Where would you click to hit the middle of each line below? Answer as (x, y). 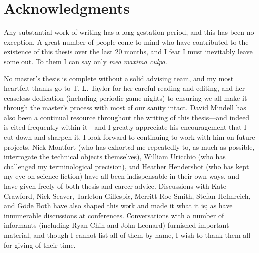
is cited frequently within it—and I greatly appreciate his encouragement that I (125, 127)
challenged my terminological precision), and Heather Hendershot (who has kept (127, 166)
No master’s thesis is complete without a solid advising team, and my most (119, 78)
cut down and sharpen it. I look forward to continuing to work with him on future (129, 137)
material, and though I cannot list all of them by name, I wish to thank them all (127, 235)
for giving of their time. (40, 244)
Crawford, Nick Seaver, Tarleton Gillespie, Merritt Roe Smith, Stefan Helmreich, (127, 195)
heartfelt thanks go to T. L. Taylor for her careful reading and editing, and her (125, 88)
